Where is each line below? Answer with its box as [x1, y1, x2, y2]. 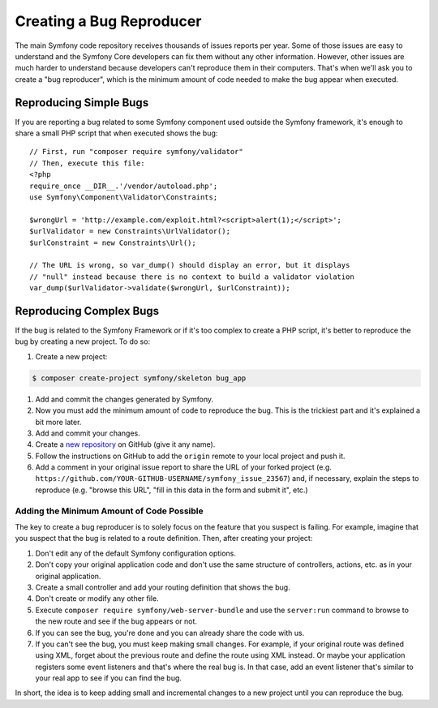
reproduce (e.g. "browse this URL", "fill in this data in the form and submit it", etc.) [35, 485, 308, 495]
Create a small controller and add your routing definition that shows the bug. [35, 582, 291, 592]
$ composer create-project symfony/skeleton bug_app [32, 373, 247, 383]
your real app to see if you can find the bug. [35, 673, 182, 683]
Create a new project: [35, 351, 108, 361]
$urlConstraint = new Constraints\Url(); [29, 238, 196, 247]
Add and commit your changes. [35, 428, 141, 438]
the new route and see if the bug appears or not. [35, 616, 198, 626]
